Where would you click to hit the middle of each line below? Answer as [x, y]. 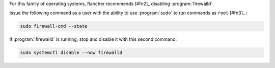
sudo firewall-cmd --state [54, 26]
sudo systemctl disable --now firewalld [71, 53]
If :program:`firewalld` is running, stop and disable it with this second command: [93, 39]
